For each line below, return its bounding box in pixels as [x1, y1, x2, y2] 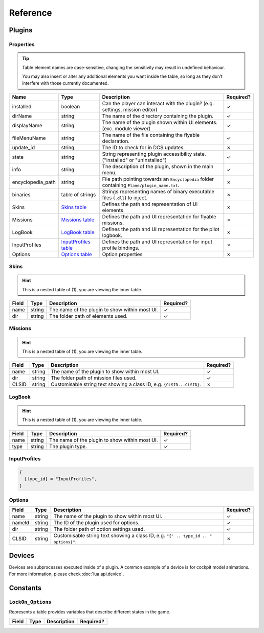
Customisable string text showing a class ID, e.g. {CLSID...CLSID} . [50, 381, 201, 388]
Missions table [61, 216, 95, 223]
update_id [12, 144, 35, 151]
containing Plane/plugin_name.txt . [102, 182, 179, 188]
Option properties [102, 251, 143, 258]
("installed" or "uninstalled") [102, 157, 167, 164]
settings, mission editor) [102, 106, 158, 113]
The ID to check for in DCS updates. [102, 144, 185, 151]
